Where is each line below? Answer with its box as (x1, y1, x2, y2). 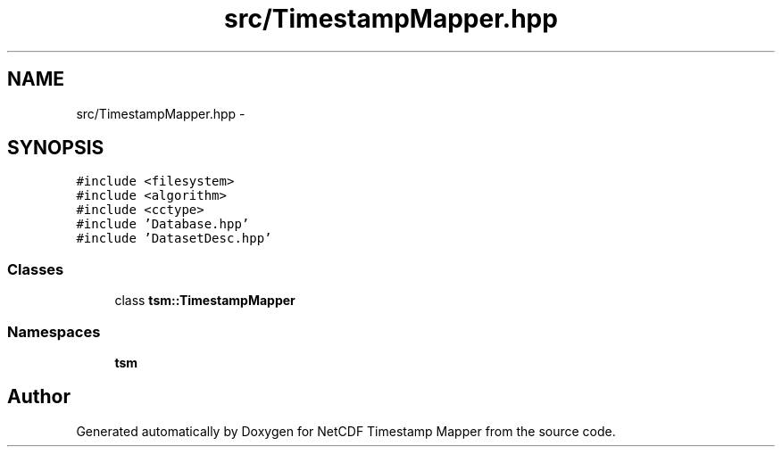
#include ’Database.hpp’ (76, 217, 250, 232)
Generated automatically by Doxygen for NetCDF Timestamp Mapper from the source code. (76, 423, 616, 439)
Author (7, 385, 71, 409)
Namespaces (7, 322, 101, 341)
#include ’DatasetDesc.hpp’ (76, 231, 272, 246)
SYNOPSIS (7, 136, 104, 160)
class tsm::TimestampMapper (114, 293, 295, 309)
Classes (7, 260, 64, 278)
